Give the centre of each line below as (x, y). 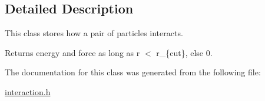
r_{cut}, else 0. (184, 52)
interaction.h (28, 91)
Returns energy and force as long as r (72, 52)
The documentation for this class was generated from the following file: (133, 72)
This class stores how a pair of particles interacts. (94, 33)
